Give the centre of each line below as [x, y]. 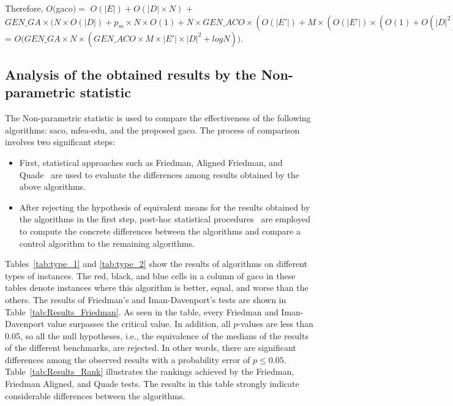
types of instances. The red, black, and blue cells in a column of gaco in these [150, 275]
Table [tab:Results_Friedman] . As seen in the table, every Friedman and [142, 311]
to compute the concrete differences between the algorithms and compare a [160, 231]
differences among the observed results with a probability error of [128, 359]
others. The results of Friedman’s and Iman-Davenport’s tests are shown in [146, 299]
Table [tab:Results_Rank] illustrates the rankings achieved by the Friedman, [150, 371]
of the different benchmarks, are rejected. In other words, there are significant [151, 348]
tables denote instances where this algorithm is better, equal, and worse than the [157, 288]
